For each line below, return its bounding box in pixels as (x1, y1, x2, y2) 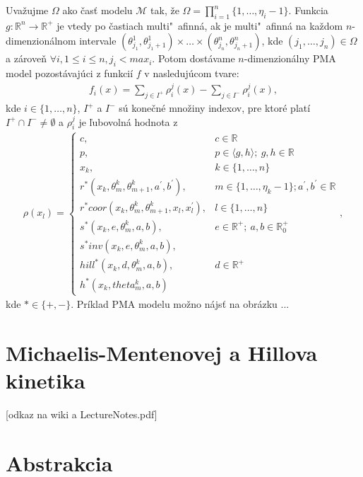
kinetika (6, 366, 85, 395)
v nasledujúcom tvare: (144, 66, 239, 81)
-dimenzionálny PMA (244, 51, 336, 66)
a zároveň (6, 51, 47, 66)
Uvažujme (6, 3, 49, 17)
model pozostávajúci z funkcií (6, 66, 133, 81)
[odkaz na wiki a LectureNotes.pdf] (6, 407, 157, 422)
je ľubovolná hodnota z (78, 114, 178, 129)
